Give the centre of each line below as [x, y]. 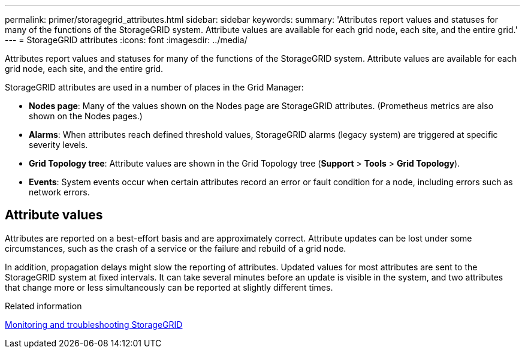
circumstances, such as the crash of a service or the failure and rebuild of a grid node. [176, 248]
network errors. [59, 192]
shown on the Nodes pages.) [86, 116]
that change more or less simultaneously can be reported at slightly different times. [169, 287]
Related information [43, 306]
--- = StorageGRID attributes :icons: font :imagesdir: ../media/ [126, 40]
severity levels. [58, 145]
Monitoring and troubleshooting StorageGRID [94, 324]
